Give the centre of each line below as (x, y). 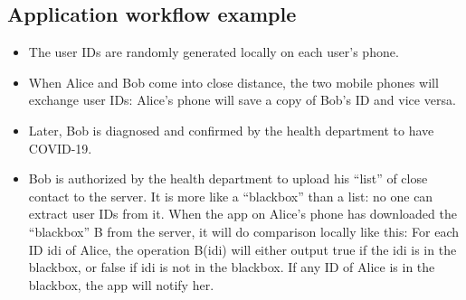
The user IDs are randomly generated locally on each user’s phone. (214, 52)
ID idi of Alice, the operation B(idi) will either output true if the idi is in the (243, 249)
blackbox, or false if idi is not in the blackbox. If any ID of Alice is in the (232, 267)
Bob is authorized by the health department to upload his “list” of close (228, 178)
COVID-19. (60, 148)
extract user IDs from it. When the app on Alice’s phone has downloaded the (243, 214)
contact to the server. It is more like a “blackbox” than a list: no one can (231, 196)
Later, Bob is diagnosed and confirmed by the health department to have (231, 130)
